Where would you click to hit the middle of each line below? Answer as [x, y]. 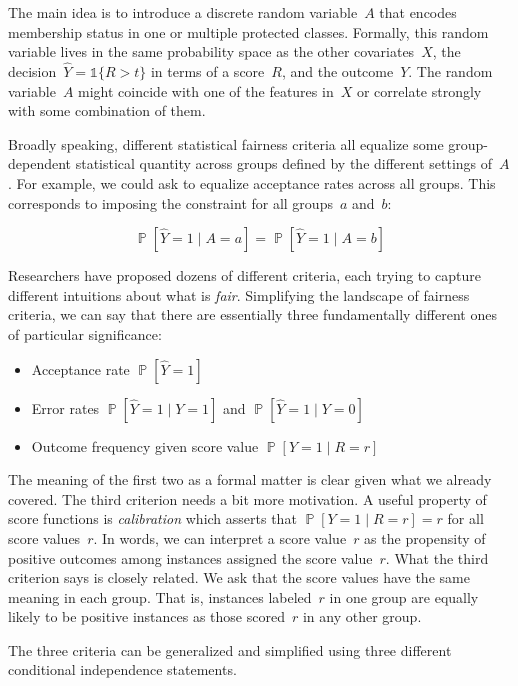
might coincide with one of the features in [206, 90]
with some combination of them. [107, 110]
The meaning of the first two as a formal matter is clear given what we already [250, 479]
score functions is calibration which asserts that [152, 518]
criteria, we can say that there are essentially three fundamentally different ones [252, 314]
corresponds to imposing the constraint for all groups [170, 202]
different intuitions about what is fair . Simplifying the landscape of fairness [239, 294]
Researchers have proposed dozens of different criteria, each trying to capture [244, 275]
